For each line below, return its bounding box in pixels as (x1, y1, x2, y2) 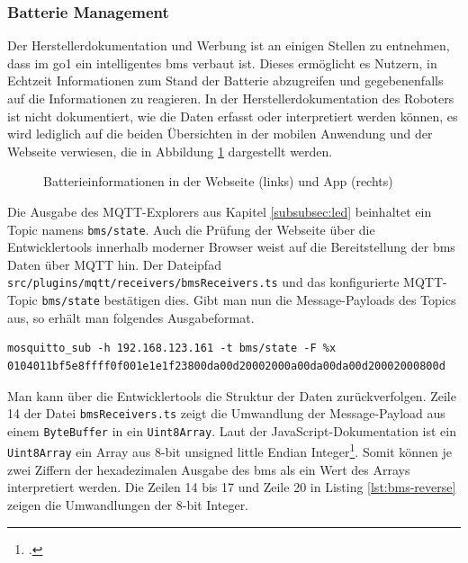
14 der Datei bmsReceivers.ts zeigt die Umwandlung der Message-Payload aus (7, 404, 445, 423)
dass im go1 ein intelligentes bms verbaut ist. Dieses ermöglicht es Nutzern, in (7, 53, 437, 72)
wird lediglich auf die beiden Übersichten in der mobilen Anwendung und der (7, 124, 433, 143)
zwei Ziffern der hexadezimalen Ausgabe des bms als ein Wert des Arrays (7, 460, 410, 478)
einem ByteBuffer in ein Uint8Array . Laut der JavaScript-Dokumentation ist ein (7, 421, 456, 440)
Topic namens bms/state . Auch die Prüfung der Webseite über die (7, 219, 375, 238)
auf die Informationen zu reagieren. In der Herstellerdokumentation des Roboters (7, 89, 454, 107)
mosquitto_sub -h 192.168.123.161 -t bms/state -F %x (7, 342, 337, 355)
